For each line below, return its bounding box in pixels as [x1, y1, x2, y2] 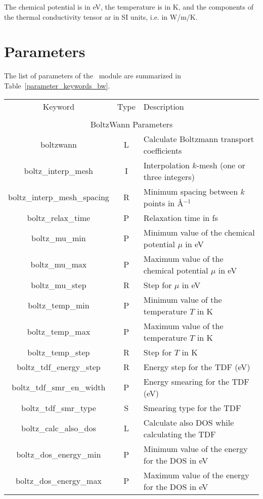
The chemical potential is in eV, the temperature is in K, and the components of [4, 2, 254, 12]
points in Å [143, 197, 184, 209]
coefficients [143, 144, 182, 156]
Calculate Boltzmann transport [143, 132, 254, 145]
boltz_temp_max [27, 326, 91, 337]
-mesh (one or [196, 159, 245, 171]
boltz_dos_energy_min [16, 448, 101, 460]
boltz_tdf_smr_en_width [12, 381, 106, 393]
